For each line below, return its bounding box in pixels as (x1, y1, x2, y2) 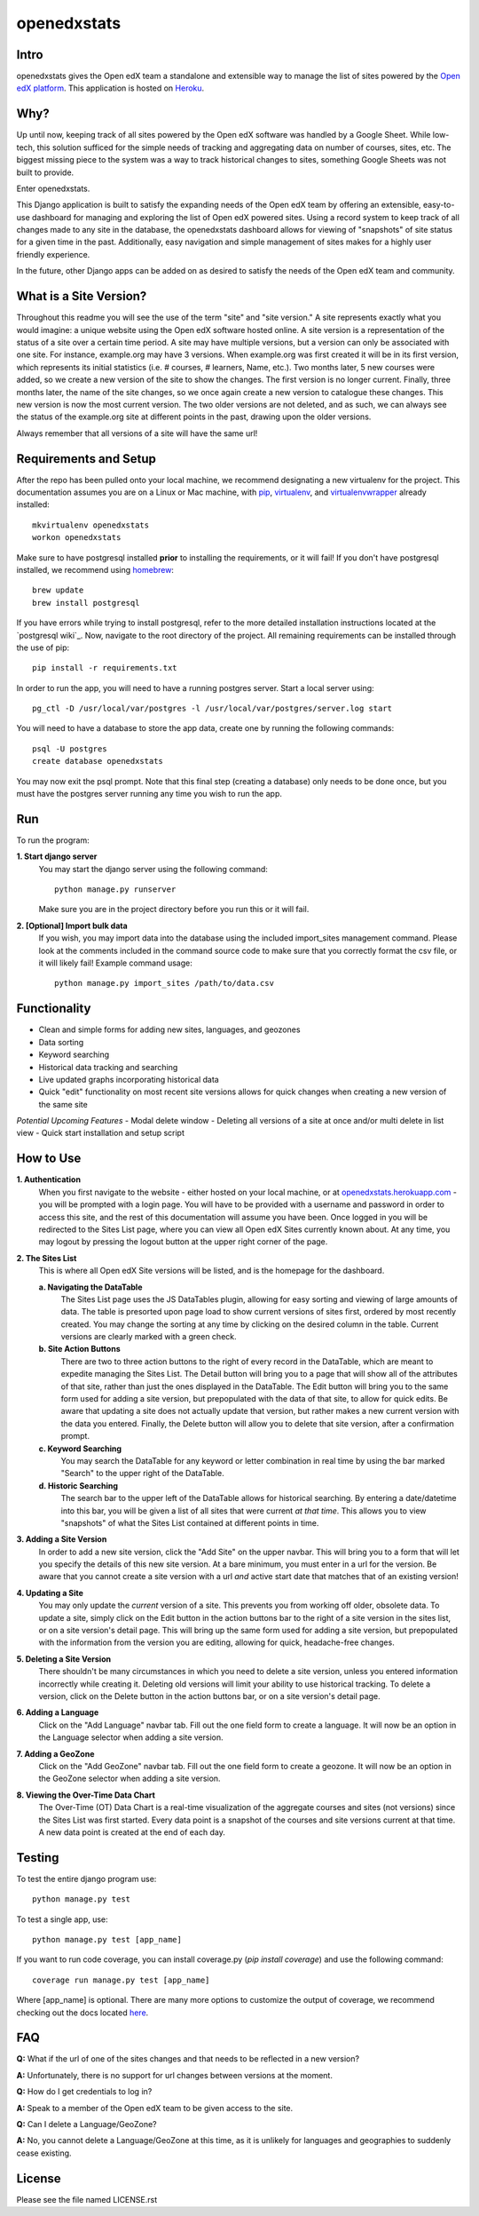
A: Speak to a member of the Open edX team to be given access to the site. (16, 2102, 294, 2113)
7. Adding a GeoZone (16, 1748, 95, 1759)
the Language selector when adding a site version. (38, 1732, 224, 1743)
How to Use (16, 1151, 82, 1166)
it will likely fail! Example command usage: (38, 957, 192, 968)
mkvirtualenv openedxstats (32, 520, 150, 530)
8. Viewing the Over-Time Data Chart (16, 1790, 155, 1800)
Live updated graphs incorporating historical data (38, 1074, 219, 1084)
